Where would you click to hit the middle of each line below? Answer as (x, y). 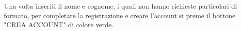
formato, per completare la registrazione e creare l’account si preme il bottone (120, 15)
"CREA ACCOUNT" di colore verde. (59, 25)
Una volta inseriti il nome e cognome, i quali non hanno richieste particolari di (120, 6)
